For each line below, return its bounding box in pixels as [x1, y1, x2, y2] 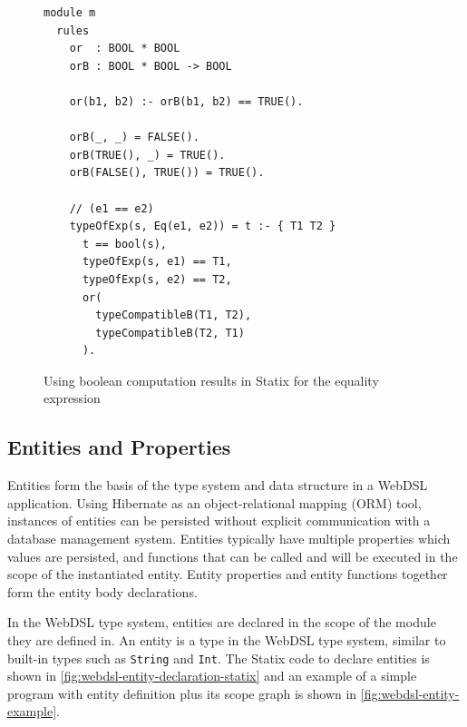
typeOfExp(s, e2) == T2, [82, 272, 232, 286]
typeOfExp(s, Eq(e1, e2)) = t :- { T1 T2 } [69, 220, 336, 233]
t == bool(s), [82, 237, 168, 251]
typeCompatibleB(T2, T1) [95, 326, 245, 339]
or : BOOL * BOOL [69, 42, 180, 55]
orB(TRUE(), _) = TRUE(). [69, 148, 226, 162]
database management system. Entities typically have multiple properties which [7, 529, 451, 548]
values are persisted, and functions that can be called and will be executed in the [7, 546, 458, 565]
